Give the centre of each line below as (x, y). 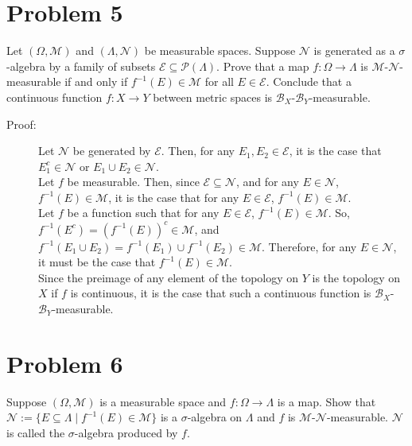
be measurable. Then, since (133, 182)
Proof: (21, 124)
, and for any (267, 182)
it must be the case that (97, 262)
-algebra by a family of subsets (81, 66)
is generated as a (354, 50)
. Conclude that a (309, 81)
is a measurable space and (163, 401)
